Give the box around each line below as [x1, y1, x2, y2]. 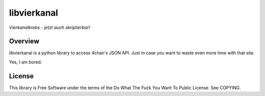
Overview [9, 37, 40, 46]
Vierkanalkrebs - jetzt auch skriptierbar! [9, 24, 90, 30]
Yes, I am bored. [9, 59, 42, 65]
